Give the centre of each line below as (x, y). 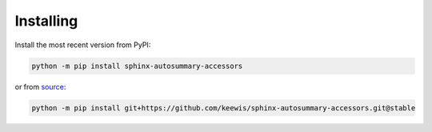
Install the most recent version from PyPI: (83, 45)
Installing (46, 21)
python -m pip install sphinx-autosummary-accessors (137, 66)
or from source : (40, 86)
